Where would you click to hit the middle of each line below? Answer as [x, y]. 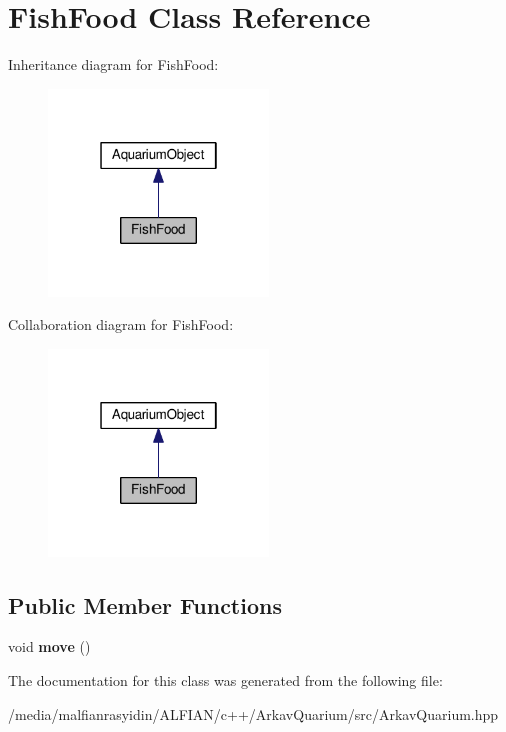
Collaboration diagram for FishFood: [121, 324]
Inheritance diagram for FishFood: [113, 64]
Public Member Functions [145, 604]
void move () [49, 646]
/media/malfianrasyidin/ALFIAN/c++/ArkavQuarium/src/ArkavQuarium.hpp [253, 713]
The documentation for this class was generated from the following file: [225, 680]
